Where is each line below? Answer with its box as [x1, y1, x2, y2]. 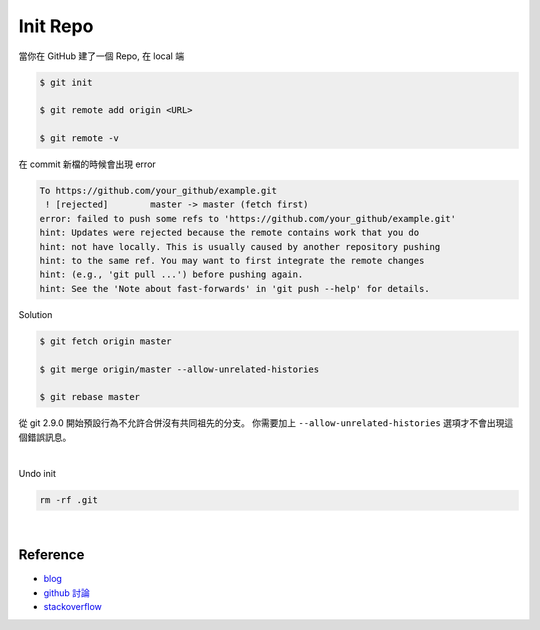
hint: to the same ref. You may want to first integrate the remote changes [39, 255, 425, 267]
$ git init [39, 76, 93, 88]
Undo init [18, 468, 57, 480]
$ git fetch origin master [39, 335, 172, 347]
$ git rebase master [39, 391, 140, 403]
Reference [18, 546, 85, 564]
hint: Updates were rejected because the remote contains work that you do [39, 227, 420, 239]
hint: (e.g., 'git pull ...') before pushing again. [39, 269, 304, 280]
